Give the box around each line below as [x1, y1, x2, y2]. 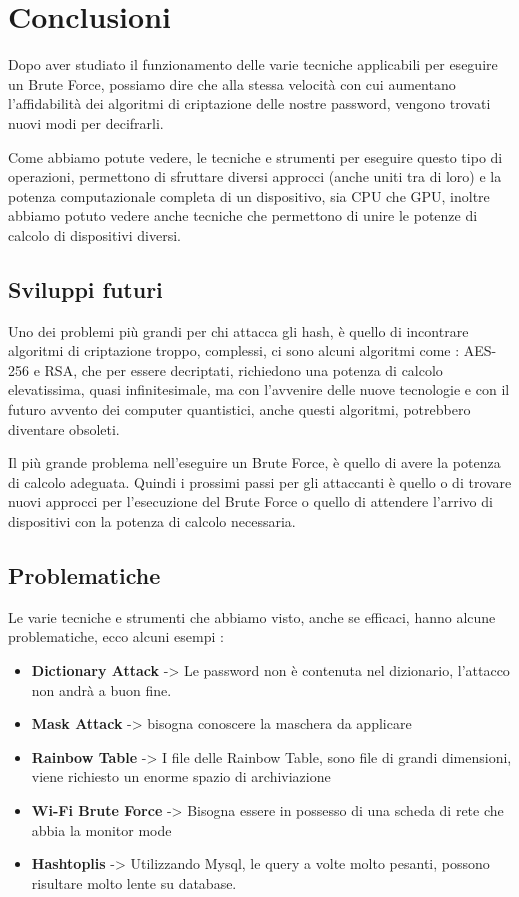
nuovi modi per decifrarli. [8, 112, 164, 133]
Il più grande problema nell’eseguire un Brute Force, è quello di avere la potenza [8, 452, 501, 473]
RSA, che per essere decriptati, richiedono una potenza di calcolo [44, 359, 443, 380]
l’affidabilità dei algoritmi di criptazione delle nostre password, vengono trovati [8, 93, 491, 114]
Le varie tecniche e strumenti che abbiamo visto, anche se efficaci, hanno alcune [8, 606, 496, 627]
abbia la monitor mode [31, 819, 172, 840]
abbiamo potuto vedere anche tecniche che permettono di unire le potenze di [8, 205, 478, 226]
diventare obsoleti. [8, 418, 120, 439]
